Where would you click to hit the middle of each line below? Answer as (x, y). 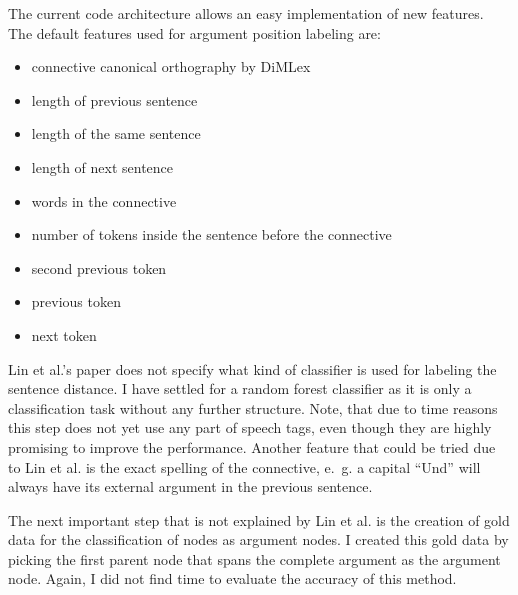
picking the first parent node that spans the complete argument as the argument (254, 558)
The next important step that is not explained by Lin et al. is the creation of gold (259, 519)
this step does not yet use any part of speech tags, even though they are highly (250, 427)
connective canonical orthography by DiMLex (171, 66)
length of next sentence (102, 166)
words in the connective (104, 200)
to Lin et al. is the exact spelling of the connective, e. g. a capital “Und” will (244, 466)
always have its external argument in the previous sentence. (190, 486)
